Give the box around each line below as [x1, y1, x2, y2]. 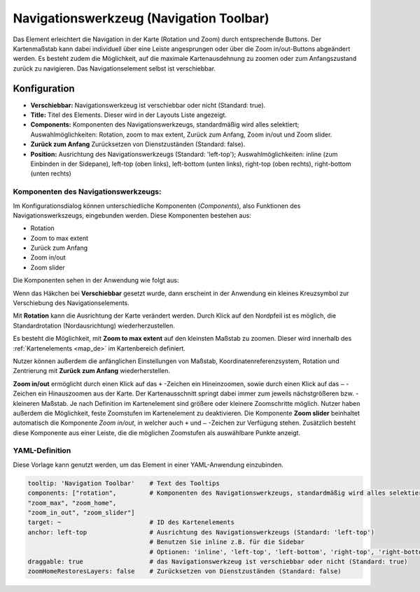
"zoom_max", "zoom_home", [27, 499, 117, 507]
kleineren [13, 399, 40, 407]
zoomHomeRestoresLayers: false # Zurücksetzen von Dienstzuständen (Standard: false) [27, 568, 342, 575]
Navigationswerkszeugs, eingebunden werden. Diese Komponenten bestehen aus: [13, 211, 251, 220]
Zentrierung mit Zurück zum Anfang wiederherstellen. [13, 367, 171, 375]
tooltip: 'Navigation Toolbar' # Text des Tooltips [27, 479, 220, 487]
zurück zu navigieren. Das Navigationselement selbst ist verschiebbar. [13, 64, 216, 73]
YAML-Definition [13, 446, 71, 456]
